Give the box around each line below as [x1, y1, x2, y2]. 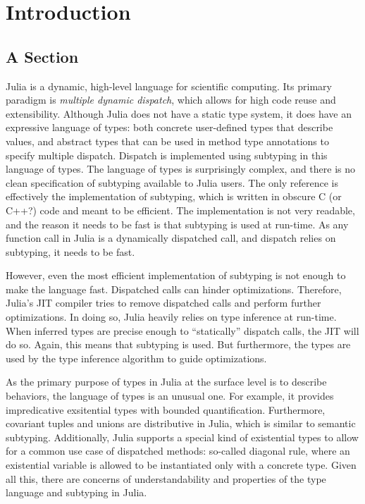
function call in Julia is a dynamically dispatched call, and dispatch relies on [6, 231, 336, 245]
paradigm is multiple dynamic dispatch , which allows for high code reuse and [6, 92, 336, 107]
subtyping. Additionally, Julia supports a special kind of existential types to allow [6, 429, 359, 444]
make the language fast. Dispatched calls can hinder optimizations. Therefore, [6, 281, 342, 296]
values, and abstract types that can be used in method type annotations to [6, 133, 329, 148]
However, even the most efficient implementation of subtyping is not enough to [6, 268, 346, 283]
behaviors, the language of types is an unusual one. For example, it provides [6, 388, 334, 403]
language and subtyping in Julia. [6, 485, 147, 500]
